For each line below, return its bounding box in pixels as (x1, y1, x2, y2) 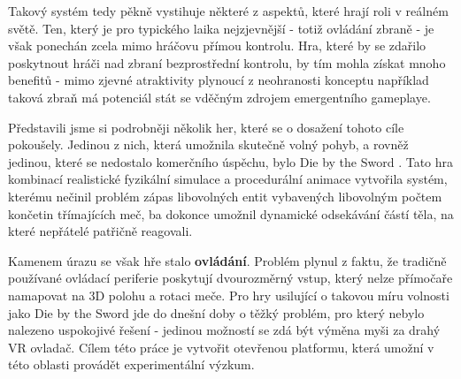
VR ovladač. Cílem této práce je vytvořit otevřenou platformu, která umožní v (8, 337, 434, 356)
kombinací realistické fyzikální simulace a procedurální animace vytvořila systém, (8, 170, 448, 188)
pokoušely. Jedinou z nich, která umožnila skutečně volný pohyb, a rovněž (8, 135, 409, 154)
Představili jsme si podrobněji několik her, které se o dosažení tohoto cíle (8, 117, 404, 136)
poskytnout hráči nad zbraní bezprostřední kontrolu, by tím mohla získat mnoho (8, 53, 446, 72)
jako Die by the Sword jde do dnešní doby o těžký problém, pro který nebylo (8, 303, 425, 322)
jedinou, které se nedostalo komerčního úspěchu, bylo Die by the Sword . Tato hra (8, 152, 454, 171)
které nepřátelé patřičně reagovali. (8, 222, 193, 240)
